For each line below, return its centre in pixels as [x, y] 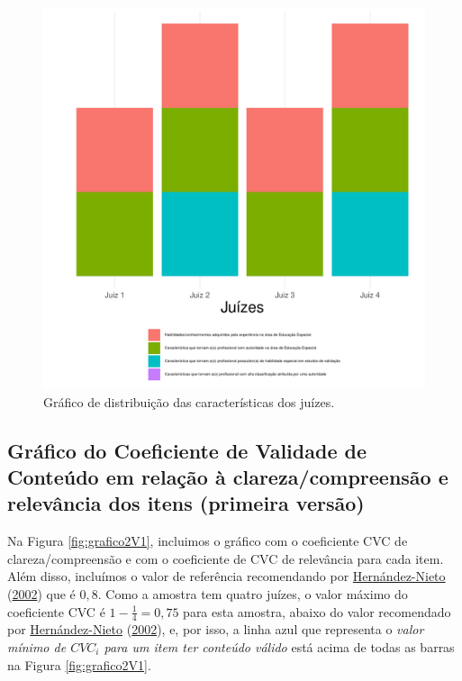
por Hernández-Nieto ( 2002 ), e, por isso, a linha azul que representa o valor [216, 629]
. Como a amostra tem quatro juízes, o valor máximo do [253, 593]
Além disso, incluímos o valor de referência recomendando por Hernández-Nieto [226, 576]
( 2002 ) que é [41, 593]
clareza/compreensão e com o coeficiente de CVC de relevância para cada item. [226, 558]
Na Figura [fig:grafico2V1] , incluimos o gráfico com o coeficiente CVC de [208, 541]
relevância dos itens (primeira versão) [186, 503]
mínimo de [37, 646]
